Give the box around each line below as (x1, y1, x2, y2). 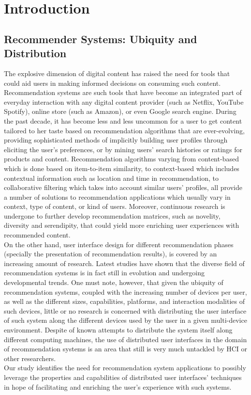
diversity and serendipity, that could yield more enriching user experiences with (4, 220, 239, 230)
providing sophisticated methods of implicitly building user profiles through (4, 135, 228, 145)
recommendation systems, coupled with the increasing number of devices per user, (4, 286, 247, 297)
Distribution (4, 46, 67, 61)
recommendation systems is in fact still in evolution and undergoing (4, 268, 205, 278)
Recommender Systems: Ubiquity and (4, 31, 197, 46)
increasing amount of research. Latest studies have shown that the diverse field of (4, 258, 245, 268)
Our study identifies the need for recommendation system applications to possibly (4, 363, 246, 373)
